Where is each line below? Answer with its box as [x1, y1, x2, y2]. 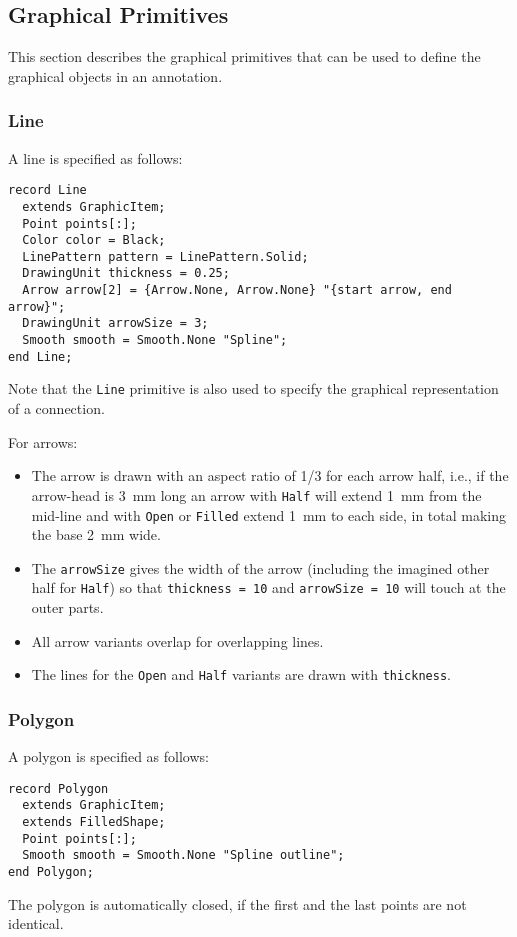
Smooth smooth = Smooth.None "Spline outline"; [22, 848, 345, 863]
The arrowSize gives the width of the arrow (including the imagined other [31, 557, 490, 578]
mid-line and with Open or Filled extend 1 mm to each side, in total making [31, 504, 506, 525]
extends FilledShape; [22, 815, 166, 830]
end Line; [8, 349, 73, 364]
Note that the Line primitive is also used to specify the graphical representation [8, 378, 499, 399]
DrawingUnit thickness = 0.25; [22, 266, 230, 281]
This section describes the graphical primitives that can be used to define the [8, 46, 481, 67]
